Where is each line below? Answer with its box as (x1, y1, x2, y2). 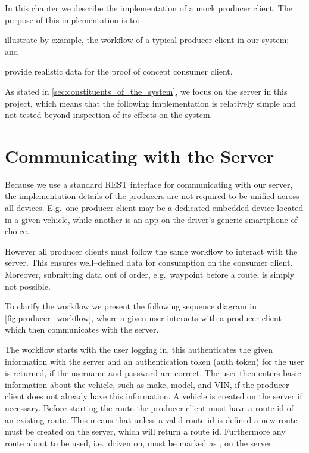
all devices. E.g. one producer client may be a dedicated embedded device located (5, 201, 304, 214)
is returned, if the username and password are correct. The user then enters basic (5, 367, 301, 379)
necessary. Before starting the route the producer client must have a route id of (5, 401, 294, 414)
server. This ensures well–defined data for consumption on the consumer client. (5, 256, 293, 269)
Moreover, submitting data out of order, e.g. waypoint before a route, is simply (5, 268, 295, 281)
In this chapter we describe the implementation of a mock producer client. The (5, 2, 292, 14)
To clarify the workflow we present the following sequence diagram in (5, 300, 257, 312)
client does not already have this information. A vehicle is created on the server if (5, 390, 302, 402)
